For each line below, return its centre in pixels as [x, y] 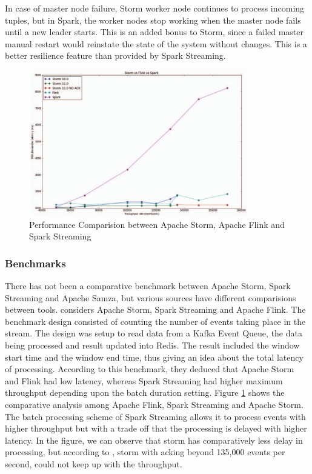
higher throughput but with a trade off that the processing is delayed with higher [156, 428]
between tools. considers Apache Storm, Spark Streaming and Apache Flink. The [155, 309]
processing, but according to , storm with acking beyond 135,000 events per [145, 452]
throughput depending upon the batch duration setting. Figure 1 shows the [145, 392]
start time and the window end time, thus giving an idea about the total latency [154, 357]
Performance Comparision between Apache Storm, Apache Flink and [157, 224]
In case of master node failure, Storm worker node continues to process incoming [155, 8]
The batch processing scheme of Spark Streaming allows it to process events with [155, 416]
